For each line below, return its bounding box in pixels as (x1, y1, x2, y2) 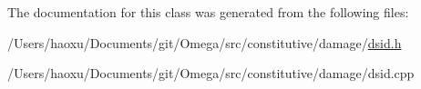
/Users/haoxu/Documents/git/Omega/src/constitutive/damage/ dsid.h (7, 33, 402, 52)
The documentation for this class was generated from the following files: (7, 3, 409, 21)
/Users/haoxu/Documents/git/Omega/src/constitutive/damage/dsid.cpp (7, 64, 415, 83)
